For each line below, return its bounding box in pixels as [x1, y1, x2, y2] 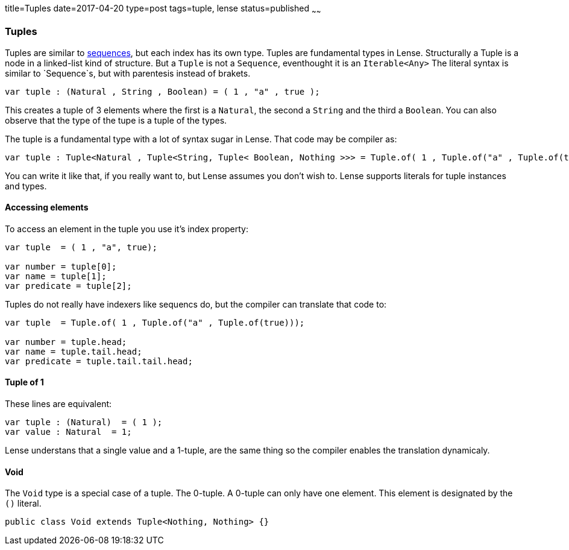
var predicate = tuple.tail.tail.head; [5, 356, 193, 366]
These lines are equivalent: [5, 398, 112, 409]
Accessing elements [5, 202, 89, 213]
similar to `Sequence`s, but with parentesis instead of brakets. [5, 68, 251, 78]
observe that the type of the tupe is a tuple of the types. [5, 115, 227, 125]
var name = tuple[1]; [5, 271, 107, 281]
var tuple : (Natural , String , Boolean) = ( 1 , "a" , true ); [5, 86, 320, 96]
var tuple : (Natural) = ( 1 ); [5, 417, 163, 427]
